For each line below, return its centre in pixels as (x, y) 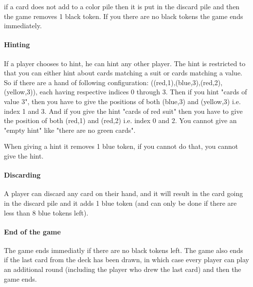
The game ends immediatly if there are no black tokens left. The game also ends (124, 250)
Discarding (22, 175)
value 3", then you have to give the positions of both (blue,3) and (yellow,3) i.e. (122, 101)
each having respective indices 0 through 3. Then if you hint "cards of (143, 92)
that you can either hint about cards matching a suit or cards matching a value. (123, 73)
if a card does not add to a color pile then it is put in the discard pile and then (122, 6)
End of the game (32, 231)
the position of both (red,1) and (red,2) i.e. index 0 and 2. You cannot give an (120, 120)
